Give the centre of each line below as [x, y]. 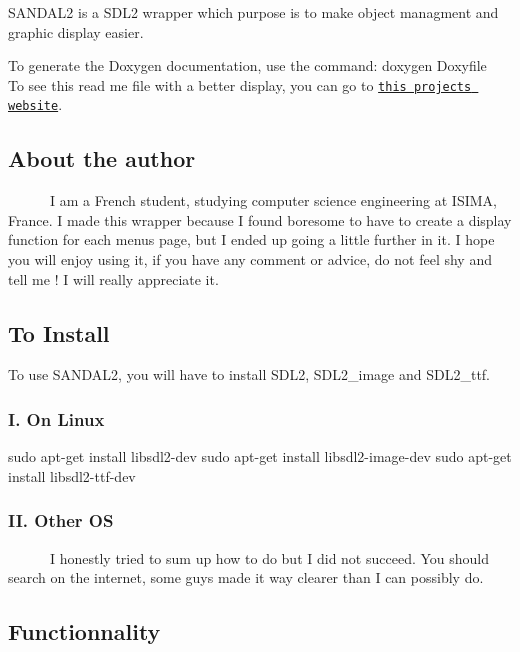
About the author [102, 158]
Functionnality [84, 631]
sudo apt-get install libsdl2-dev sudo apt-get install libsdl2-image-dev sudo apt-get [260, 456]
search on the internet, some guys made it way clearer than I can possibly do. [246, 577]
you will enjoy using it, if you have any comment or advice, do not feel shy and [250, 259]
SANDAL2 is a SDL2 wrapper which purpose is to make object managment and [253, 12]
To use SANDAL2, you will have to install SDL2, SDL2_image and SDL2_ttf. [249, 374]
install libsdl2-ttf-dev [72, 475]
